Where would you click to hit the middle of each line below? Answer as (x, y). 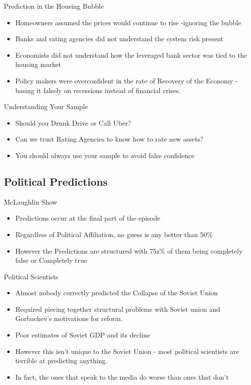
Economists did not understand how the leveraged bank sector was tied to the (131, 55)
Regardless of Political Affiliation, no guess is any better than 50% (114, 234)
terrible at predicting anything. (61, 361)
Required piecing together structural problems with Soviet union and (118, 309)
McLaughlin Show (31, 201)
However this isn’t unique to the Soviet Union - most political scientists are (127, 351)
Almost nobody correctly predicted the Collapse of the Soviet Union (117, 293)
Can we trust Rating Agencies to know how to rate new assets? (109, 139)
